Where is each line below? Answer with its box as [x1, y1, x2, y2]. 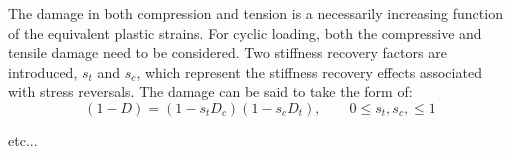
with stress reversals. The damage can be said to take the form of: [8, 81, 413, 102]
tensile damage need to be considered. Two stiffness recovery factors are [8, 42, 447, 63]
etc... [8, 129, 38, 150]
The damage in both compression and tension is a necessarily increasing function [8, 3, 503, 23]
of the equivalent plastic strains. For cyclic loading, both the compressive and [8, 22, 482, 43]
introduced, [8, 61, 78, 82]
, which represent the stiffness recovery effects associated [136, 61, 482, 82]
